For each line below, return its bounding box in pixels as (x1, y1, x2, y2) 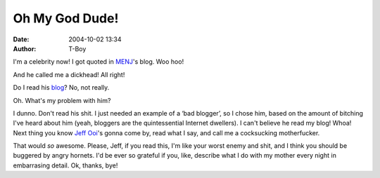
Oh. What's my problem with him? (13, 96, 111, 104)
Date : (13, 35, 30, 43)
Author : (13, 44, 37, 53)
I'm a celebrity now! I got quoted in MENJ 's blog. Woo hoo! (13, 57, 184, 66)
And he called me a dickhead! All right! (13, 70, 125, 78)
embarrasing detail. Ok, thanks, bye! (13, 161, 118, 170)
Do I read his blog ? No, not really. (13, 83, 110, 92)
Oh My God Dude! (13, 11, 119, 26)
